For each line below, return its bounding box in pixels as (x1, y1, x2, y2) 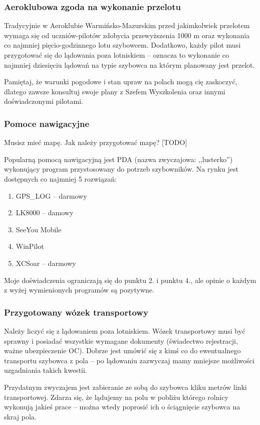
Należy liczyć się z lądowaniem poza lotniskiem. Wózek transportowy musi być (4, 325, 245, 336)
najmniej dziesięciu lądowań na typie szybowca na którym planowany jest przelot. (4, 59, 255, 70)
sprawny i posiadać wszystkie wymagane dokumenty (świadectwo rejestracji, (4, 335, 238, 346)
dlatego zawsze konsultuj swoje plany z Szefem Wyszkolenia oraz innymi (4, 86, 225, 96)
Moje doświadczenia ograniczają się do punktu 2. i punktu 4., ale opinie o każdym (4, 274, 256, 285)
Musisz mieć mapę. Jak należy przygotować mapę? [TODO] (4, 137, 187, 148)
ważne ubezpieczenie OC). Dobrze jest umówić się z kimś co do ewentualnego (4, 345, 241, 356)
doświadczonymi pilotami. (4, 96, 83, 106)
